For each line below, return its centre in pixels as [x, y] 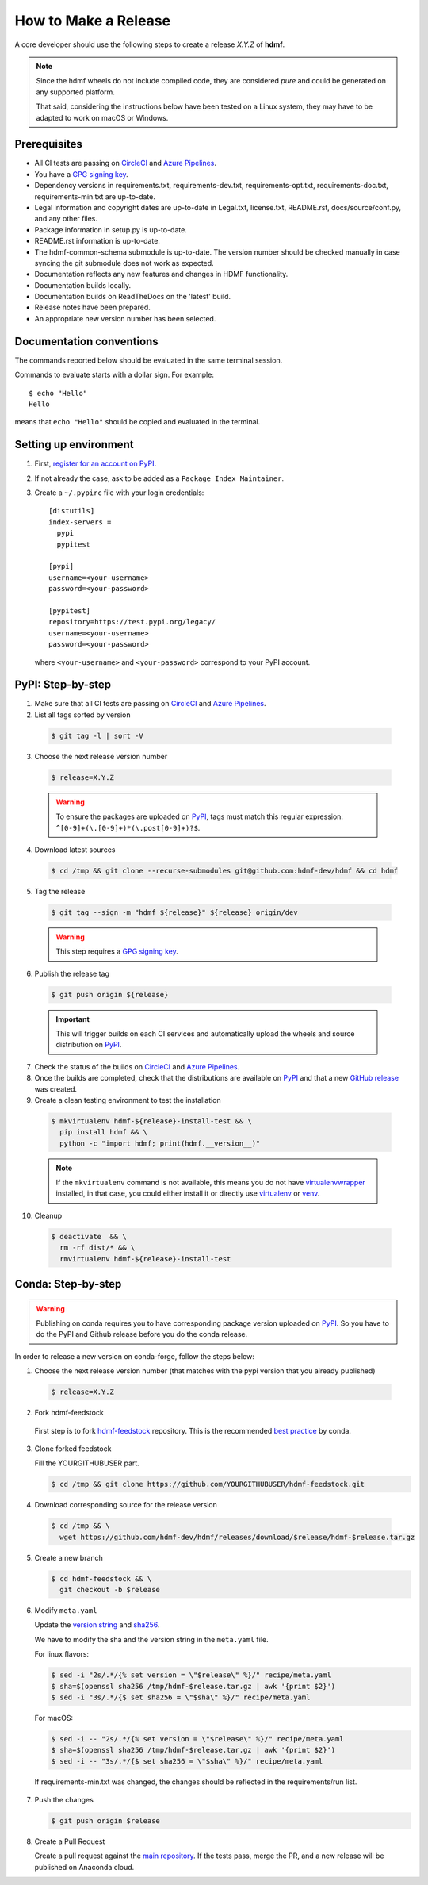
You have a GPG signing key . [81, 174]
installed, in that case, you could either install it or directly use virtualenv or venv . [188, 1193]
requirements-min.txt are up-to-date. [95, 196]
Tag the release [60, 891]
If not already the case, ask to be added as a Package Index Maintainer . [159, 478]
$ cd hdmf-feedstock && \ [101, 1578]
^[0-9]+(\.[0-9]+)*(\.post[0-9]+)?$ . [128, 827]
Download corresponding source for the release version [126, 1505]
